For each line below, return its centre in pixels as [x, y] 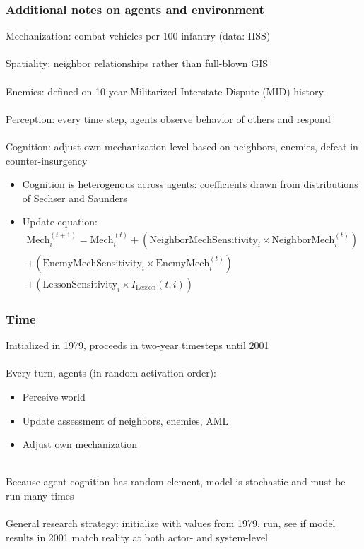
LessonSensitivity [80, 285]
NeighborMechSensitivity [204, 240]
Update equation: [60, 222]
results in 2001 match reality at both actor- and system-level [137, 537]
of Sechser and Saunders [75, 197]
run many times [40, 495]
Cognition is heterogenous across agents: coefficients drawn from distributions [190, 184]
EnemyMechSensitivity [92, 263]
